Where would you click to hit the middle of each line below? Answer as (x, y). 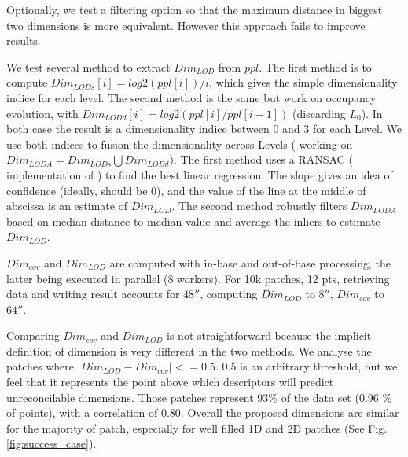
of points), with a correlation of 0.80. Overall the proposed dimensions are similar (203, 413)
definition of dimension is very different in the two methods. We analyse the (189, 350)
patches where (40, 366)
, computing (229, 294)
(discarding (319, 113)
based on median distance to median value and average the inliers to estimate (193, 221)
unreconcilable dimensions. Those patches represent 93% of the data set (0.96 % (199, 397)
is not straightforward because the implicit (269, 335)
